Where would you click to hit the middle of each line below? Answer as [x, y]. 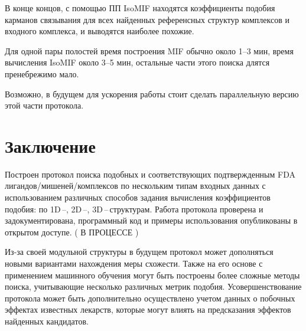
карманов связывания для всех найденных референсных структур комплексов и [147, 19]
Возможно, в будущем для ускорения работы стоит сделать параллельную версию [152, 94]
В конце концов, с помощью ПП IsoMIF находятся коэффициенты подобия [140, 8]
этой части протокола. [44, 105]
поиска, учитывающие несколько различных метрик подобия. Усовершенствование [153, 286]
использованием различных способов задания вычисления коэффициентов [138, 197]
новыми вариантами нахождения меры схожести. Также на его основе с [134, 263]
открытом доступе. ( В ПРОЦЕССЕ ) [72, 232]
